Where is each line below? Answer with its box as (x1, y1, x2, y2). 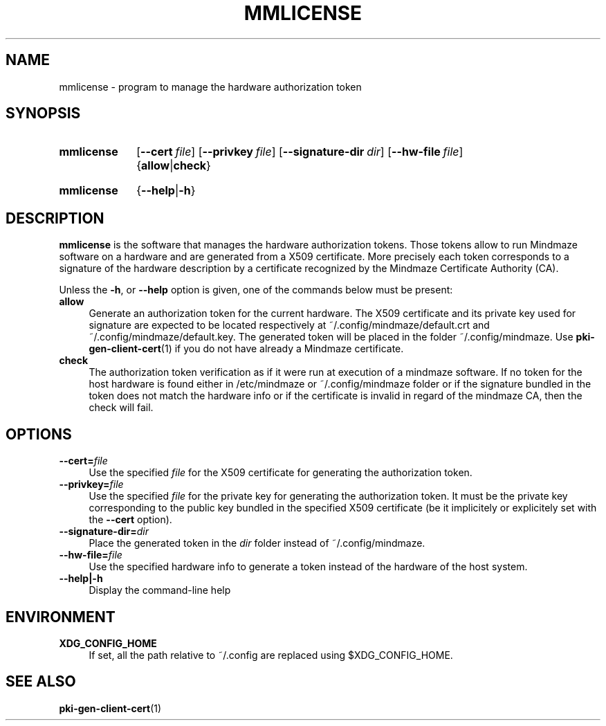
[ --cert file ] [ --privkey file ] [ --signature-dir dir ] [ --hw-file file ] (136, 145, 463, 159)
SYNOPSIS (6, 105, 81, 122)
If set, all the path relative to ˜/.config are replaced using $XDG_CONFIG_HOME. (89, 648, 453, 661)
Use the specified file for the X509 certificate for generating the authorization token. (89, 466, 472, 479)
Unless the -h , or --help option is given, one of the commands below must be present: (59, 284, 453, 296)
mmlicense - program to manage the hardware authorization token (59, 80, 362, 93)
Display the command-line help (89, 584, 231, 597)
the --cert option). (89, 514, 172, 526)
